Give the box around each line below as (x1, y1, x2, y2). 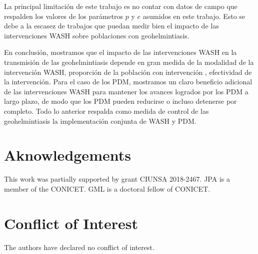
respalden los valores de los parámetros (4, 10, 123, 21)
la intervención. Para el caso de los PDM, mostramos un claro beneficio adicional (4, 76, 252, 87)
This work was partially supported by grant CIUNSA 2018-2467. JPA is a (4, 174, 230, 184)
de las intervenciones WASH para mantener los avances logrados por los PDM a (4, 86, 248, 96)
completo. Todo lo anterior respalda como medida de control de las (4, 105, 209, 116)
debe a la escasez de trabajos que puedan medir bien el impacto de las (4, 20, 219, 31)
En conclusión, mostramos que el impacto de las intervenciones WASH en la (4, 47, 237, 57)
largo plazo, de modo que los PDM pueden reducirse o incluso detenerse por (4, 96, 237, 106)
